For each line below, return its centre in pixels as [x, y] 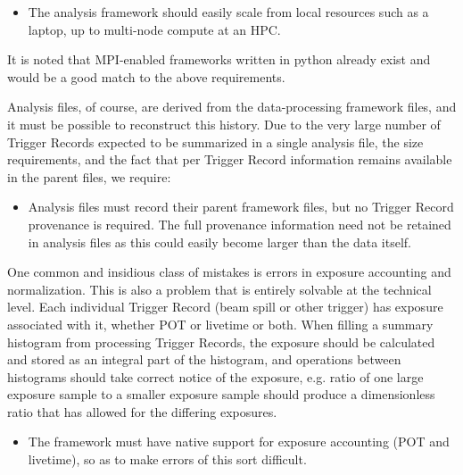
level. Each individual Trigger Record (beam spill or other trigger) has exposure [225, 307]
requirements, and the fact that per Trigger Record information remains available [230, 159]
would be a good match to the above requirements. [146, 76]
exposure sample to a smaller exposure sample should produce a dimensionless [221, 394]
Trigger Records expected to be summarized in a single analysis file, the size [215, 142]
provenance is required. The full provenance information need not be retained [240, 224]
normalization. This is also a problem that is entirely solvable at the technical [219, 289]
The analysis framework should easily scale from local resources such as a [228, 12]
